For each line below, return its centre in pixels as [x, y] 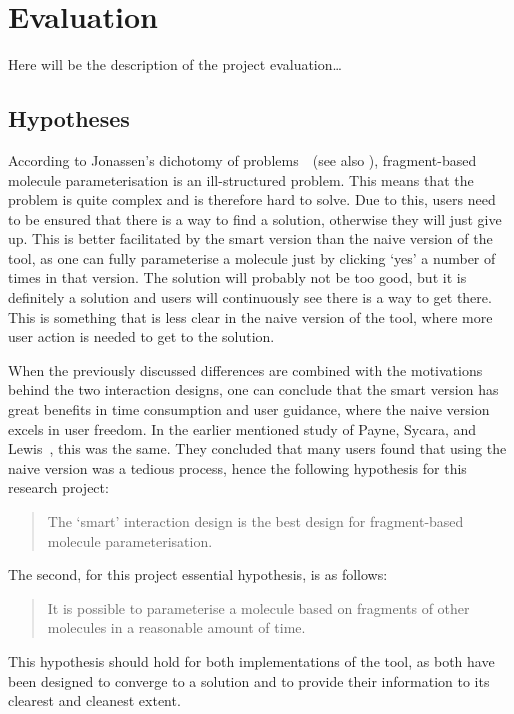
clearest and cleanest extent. [94, 700]
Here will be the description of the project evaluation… [175, 64]
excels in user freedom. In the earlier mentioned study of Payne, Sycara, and [242, 428]
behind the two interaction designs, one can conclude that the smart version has [253, 389]
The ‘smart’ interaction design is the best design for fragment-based [255, 521]
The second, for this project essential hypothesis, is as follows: [198, 574]
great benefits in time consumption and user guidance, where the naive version [249, 409]
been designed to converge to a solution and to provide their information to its [249, 680]
